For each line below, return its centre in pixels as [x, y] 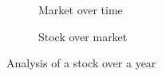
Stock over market [83, 36]
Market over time [81, 9]
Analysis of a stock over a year [81, 63]
